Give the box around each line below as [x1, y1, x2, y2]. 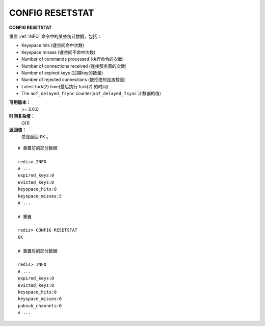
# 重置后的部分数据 [18, 248, 57, 253]
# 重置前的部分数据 [18, 145, 57, 150]
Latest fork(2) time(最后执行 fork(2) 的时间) [21, 83, 108, 89]
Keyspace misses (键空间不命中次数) [21, 49, 96, 55]
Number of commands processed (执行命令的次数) [21, 56, 124, 62]
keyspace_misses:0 [18, 296, 62, 301]
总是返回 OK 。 [21, 134, 51, 140]
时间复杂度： [9, 113, 35, 119]
